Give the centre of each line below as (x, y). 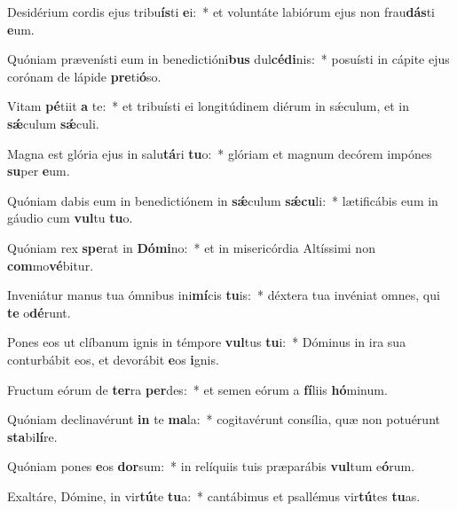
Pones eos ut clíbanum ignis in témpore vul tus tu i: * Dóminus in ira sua (207, 342)
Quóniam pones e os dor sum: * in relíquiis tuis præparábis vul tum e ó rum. (211, 466)
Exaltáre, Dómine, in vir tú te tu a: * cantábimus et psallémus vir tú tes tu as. (214, 495)
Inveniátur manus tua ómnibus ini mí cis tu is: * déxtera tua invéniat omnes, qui (224, 295)
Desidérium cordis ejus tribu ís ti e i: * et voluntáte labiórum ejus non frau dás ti (221, 12)
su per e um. (39, 171)
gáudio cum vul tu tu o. (70, 218)
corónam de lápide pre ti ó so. (84, 76)
